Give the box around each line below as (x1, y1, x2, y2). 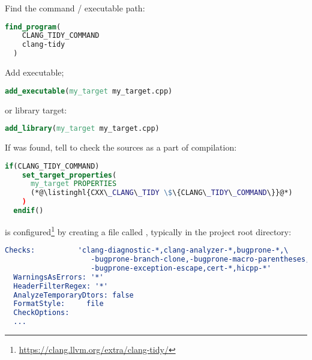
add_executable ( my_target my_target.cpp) (5, 86, 173, 95)
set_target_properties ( (22, 170, 117, 179)
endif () (13, 206, 44, 215)
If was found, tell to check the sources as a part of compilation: (5, 141, 237, 154)
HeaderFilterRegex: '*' (13, 281, 108, 290)
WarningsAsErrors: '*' (13, 272, 104, 281)
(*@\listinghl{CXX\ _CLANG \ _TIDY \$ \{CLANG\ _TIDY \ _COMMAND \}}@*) (30, 188, 293, 197)
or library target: (5, 103, 67, 116)
